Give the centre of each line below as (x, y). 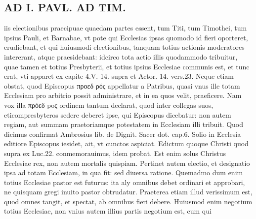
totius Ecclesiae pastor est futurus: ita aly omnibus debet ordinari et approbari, (125, 182)
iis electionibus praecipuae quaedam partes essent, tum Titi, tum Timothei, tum (126, 28)
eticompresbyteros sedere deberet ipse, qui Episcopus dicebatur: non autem (118, 114)
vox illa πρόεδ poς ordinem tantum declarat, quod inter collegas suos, (109, 105)
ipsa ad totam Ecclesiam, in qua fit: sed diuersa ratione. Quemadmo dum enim (124, 172)
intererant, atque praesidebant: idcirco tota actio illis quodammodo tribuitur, (121, 56)
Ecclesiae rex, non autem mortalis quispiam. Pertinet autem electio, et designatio (127, 163)
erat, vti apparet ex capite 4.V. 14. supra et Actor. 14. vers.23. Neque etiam (119, 76)
